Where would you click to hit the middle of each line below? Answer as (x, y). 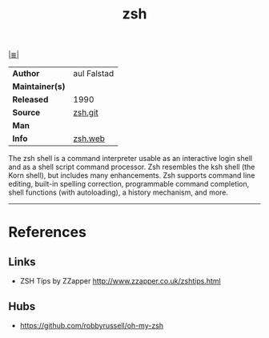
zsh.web (89, 139)
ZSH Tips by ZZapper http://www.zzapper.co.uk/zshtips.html (120, 281)
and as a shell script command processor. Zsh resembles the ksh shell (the (132, 167)
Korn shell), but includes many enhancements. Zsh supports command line (132, 175)
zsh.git (86, 113)
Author (26, 74)
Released (30, 99)
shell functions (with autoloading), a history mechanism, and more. (118, 192)
